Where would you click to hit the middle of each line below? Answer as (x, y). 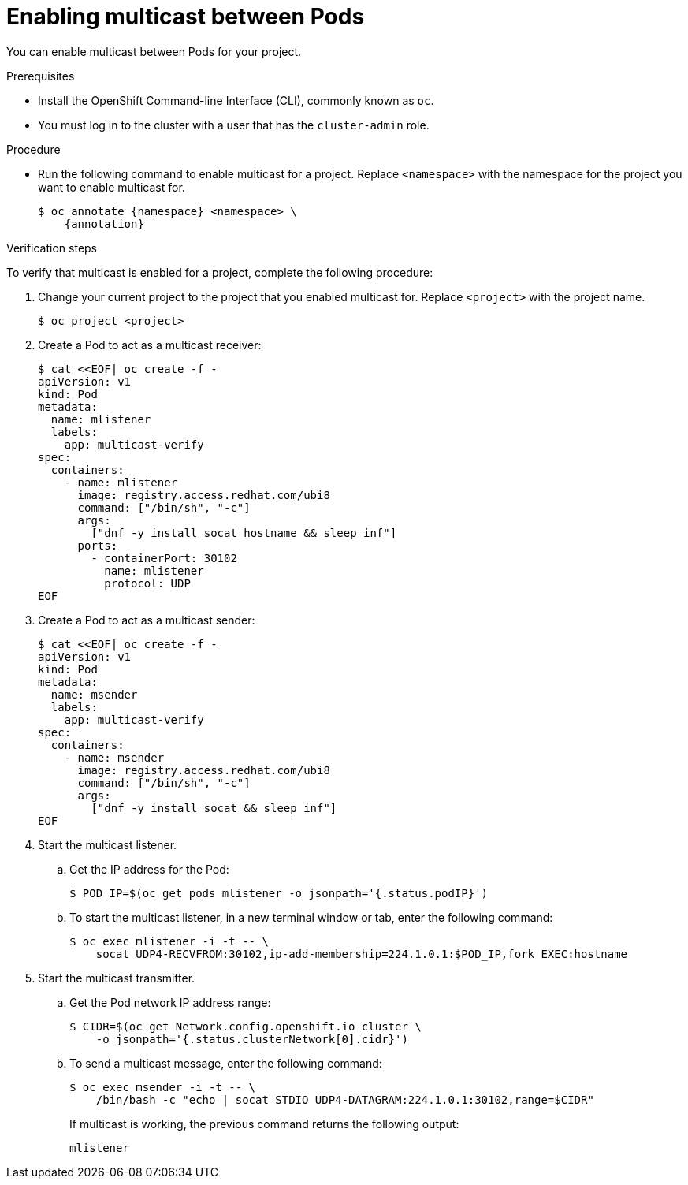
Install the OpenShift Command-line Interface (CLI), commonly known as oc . (236, 100)
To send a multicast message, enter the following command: (226, 1063)
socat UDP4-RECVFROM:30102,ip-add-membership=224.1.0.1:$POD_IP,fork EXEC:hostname (362, 954)
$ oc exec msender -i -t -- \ (163, 1087)
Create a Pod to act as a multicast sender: (147, 620)
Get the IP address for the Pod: (149, 869)
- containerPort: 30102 (164, 558)
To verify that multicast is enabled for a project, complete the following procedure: (220, 272)
